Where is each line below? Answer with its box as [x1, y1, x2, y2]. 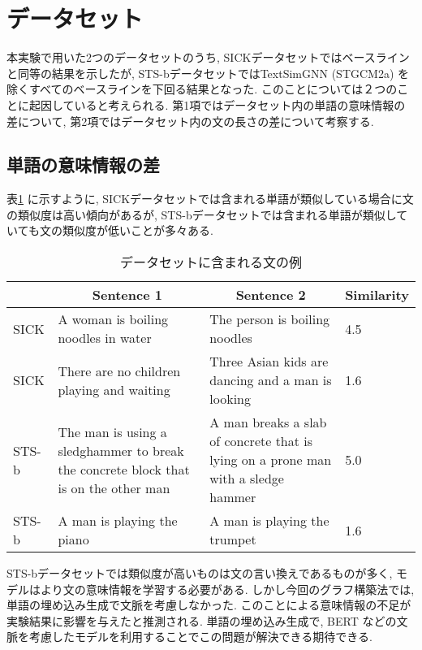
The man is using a [58, 422, 167, 441]
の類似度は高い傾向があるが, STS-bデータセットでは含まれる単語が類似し [6, 206, 397, 223]
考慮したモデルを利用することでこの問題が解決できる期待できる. [28, 628, 372, 645]
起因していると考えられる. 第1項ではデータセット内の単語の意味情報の [28, 96, 406, 113]
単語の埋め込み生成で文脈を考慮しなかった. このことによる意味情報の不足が [6, 596, 411, 613]
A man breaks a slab [209, 413, 327, 432]
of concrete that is [209, 431, 313, 451]
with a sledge [209, 469, 284, 488]
